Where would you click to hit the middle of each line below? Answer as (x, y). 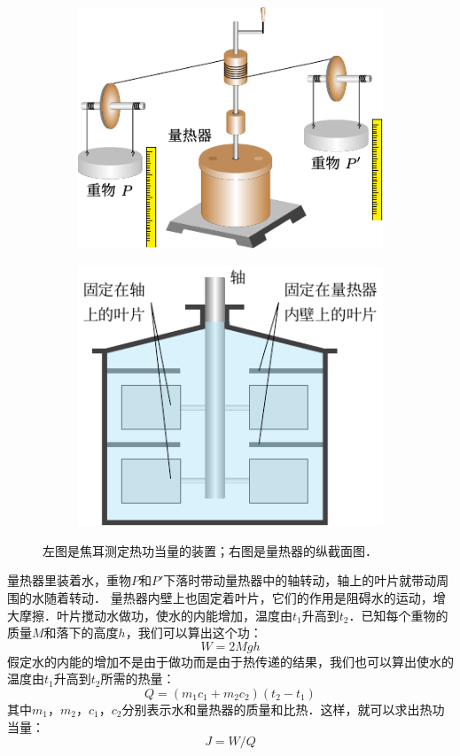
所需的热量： (138, 679)
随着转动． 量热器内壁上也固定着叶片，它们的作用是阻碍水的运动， (238, 597)
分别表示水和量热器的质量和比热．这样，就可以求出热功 (283, 709)
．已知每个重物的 (398, 615)
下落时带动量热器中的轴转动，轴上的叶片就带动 (300, 580)
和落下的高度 (81, 633)
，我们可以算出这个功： (194, 633)
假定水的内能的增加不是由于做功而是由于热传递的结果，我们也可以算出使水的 (230, 661)
